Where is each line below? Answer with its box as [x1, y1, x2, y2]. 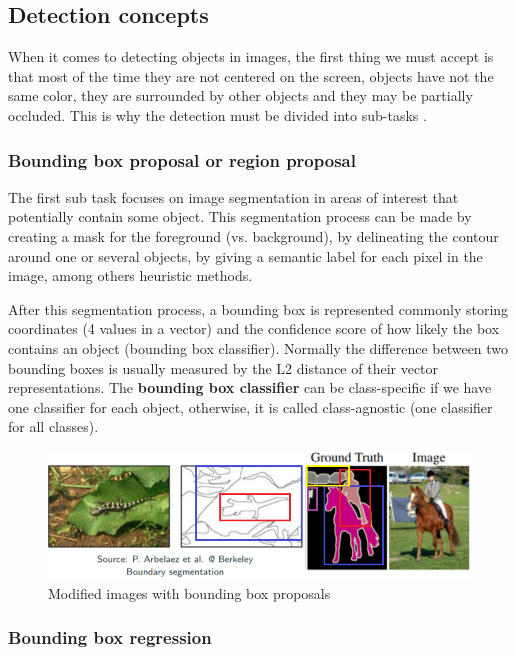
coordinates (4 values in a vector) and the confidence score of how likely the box [8, 318, 500, 339]
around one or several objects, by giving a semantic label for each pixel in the [8, 245, 483, 266]
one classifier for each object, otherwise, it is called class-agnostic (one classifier [8, 396, 493, 417]
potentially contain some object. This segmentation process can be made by [8, 206, 472, 227]
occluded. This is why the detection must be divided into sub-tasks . [8, 104, 427, 125]
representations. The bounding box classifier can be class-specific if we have [8, 377, 492, 398]
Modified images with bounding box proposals [48, 582, 331, 603]
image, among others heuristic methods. [8, 265, 253, 286]
